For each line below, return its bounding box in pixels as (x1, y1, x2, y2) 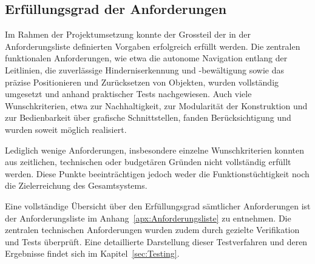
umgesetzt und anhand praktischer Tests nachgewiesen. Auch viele (5, 87, 252, 100)
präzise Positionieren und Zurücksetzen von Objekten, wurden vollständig (5, 75, 279, 88)
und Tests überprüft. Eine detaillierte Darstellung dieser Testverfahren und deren (5, 235, 308, 248)
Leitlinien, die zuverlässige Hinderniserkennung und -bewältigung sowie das (5, 63, 284, 76)
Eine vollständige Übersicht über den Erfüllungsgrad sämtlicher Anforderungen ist (5, 199, 311, 212)
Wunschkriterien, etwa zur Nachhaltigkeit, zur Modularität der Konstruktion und (5, 99, 308, 112)
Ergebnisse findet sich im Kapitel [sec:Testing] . (5, 247, 180, 260)
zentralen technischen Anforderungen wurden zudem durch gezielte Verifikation (5, 223, 300, 236)
